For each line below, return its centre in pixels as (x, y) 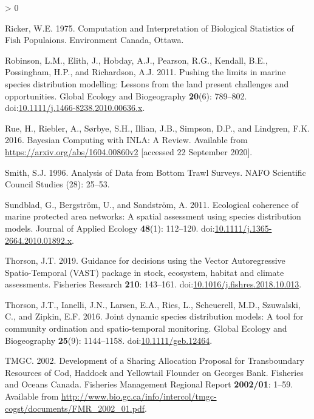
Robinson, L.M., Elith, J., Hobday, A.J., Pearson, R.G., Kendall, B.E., (136, 60)
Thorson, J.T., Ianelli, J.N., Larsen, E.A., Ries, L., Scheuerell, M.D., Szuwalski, (153, 304)
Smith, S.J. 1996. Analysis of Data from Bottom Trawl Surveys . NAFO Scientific (155, 172)
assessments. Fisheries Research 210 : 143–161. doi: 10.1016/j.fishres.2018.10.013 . (153, 284)
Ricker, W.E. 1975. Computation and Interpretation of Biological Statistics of (149, 28)
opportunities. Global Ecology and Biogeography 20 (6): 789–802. (126, 96)
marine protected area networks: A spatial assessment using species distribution (153, 216)
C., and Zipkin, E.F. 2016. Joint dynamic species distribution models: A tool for (154, 316)
